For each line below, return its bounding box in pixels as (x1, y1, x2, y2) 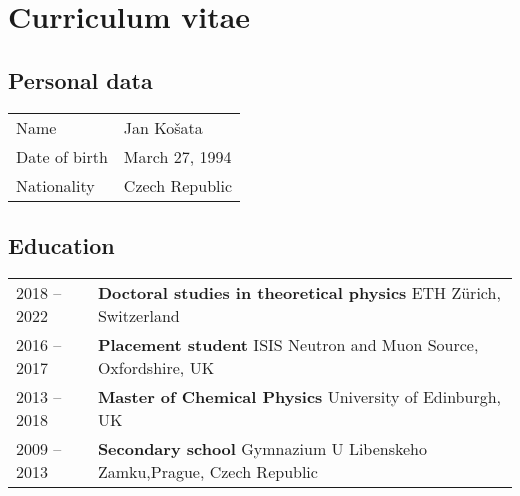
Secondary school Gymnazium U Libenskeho (97, 436, 427, 460)
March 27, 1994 (123, 144, 232, 168)
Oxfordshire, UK (97, 355, 215, 379)
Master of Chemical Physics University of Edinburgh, (97, 384, 502, 408)
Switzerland (97, 303, 180, 327)
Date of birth (16, 144, 108, 168)
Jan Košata (123, 115, 203, 139)
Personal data (8, 64, 153, 95)
